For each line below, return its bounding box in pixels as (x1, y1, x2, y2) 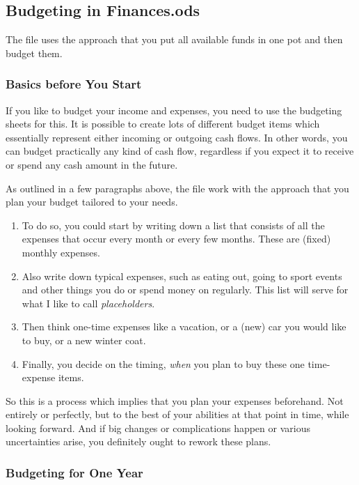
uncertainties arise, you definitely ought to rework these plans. (6, 434, 271, 449)
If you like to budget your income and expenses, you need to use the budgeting (6, 102, 342, 117)
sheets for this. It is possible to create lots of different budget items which (6, 116, 320, 131)
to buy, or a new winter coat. (22, 332, 146, 347)
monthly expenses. (22, 245, 100, 259)
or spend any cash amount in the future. (6, 157, 178, 171)
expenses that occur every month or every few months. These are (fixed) (22, 231, 331, 246)
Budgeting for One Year (6, 464, 143, 481)
